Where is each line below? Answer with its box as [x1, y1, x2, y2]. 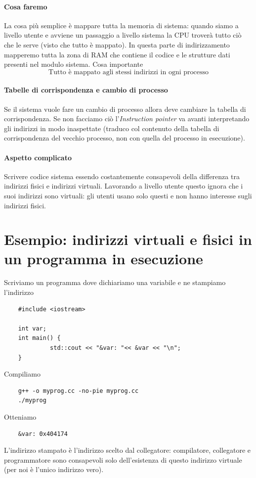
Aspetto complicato [4, 152, 72, 162]
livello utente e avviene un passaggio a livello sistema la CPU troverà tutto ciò [4, 30, 242, 40]
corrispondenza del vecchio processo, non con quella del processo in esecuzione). [4, 133, 245, 143]
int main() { [18, 335, 61, 342]
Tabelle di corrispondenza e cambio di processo [4, 85, 168, 95]
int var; [18, 325, 46, 332]
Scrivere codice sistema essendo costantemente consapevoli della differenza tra [4, 171, 240, 181]
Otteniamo [4, 411, 37, 422]
